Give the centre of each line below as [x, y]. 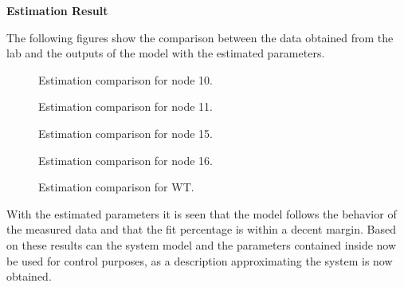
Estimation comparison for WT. [116, 187]
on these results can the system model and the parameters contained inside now [202, 244]
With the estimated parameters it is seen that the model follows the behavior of [202, 213]
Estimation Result [57, 10]
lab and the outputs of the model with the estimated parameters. [166, 53]
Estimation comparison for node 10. [126, 79]
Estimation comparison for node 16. [126, 160]
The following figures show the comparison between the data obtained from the [200, 37]
